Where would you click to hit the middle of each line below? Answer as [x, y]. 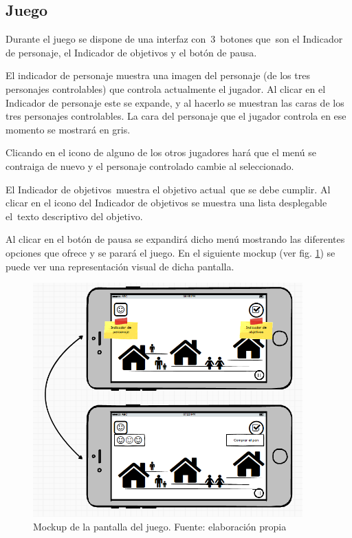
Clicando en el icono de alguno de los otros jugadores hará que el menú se [161, 152]
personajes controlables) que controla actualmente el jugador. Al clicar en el [166, 88]
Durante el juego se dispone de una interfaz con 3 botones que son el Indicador [174, 39]
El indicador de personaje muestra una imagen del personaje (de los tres [158, 75]
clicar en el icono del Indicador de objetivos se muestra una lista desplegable [166, 203]
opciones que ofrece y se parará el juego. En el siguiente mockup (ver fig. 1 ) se [170, 252]
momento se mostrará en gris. [68, 129]
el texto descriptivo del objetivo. [74, 216]
